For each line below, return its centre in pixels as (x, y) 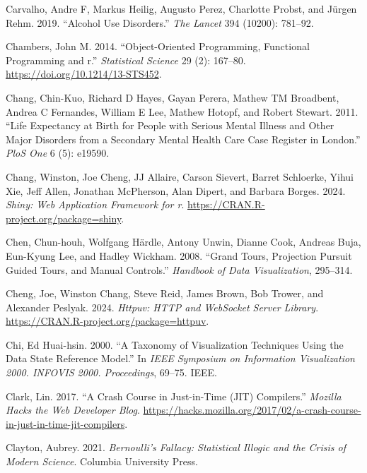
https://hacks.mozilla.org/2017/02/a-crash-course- (252, 410)
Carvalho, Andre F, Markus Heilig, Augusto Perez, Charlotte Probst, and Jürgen (181, 8)
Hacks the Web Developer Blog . (73, 410)
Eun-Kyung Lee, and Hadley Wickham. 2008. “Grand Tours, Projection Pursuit (179, 255)
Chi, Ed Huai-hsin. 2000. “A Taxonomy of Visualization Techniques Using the (175, 344)
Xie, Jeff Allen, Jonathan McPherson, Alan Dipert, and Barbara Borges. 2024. (176, 190)
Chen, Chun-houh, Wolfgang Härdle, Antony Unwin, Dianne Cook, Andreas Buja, (183, 242)
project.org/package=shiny (64, 218)
